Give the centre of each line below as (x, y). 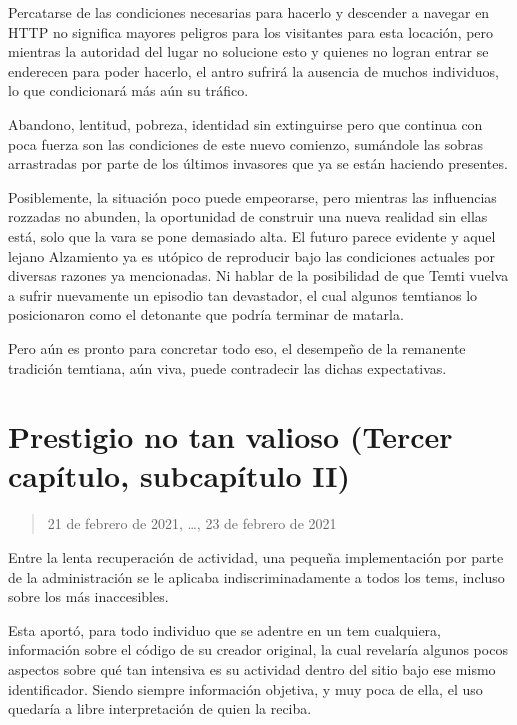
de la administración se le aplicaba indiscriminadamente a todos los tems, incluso (256, 576)
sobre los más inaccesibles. (88, 596)
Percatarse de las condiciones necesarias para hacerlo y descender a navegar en (249, 12)
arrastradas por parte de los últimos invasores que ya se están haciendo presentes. (258, 163)
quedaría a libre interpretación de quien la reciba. (160, 708)
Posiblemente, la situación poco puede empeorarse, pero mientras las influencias (252, 196)
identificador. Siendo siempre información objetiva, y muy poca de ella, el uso (245, 688)
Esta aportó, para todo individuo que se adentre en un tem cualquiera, (224, 629)
